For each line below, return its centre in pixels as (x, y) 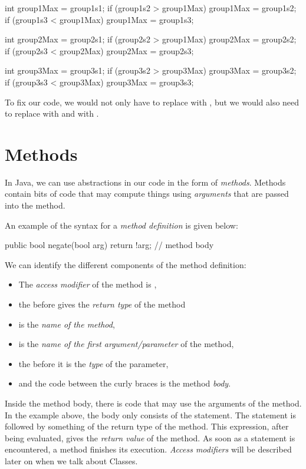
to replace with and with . (52, 113)
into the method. (35, 205)
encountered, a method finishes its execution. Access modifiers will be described (148, 449)
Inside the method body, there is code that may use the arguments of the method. (153, 403)
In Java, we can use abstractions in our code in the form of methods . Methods (145, 182)
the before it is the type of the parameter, (93, 363)
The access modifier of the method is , (88, 284)
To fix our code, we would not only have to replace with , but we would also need (152, 102)
